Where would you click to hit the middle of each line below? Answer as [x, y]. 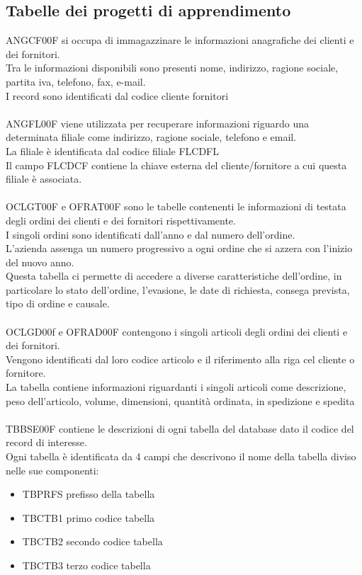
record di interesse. [46, 442]
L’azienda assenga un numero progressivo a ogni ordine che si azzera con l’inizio [179, 248]
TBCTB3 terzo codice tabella [86, 565]
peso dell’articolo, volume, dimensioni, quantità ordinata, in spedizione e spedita [180, 400]
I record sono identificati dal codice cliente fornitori [117, 95]
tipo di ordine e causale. [58, 303]
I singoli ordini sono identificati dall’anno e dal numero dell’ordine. [151, 234]
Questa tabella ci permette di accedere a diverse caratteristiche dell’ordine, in [174, 276]
